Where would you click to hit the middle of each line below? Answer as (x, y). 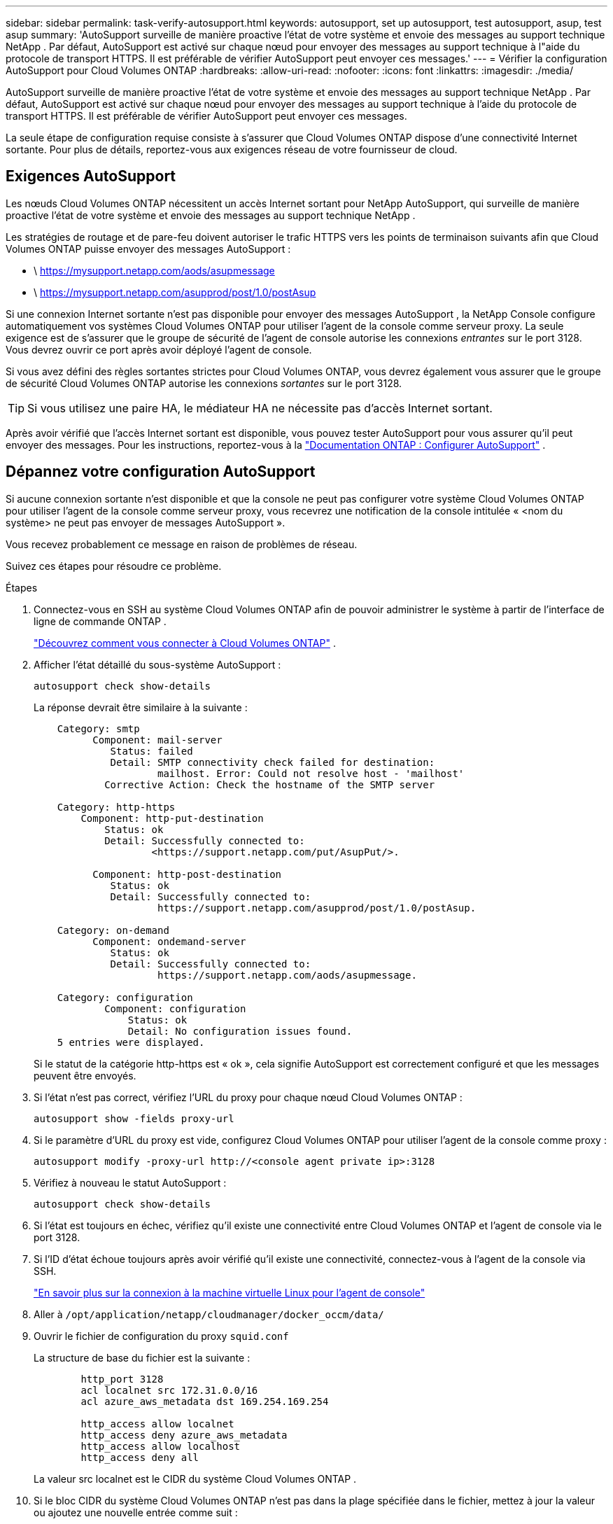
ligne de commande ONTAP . (100, 621)
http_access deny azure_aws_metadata (184, 1435)
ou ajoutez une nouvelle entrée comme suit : (136, 1512)
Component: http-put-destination (172, 818)
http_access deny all (140, 1457)
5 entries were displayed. (131, 1042)
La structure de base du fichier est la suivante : (142, 1357)
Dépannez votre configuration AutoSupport (161, 472)
